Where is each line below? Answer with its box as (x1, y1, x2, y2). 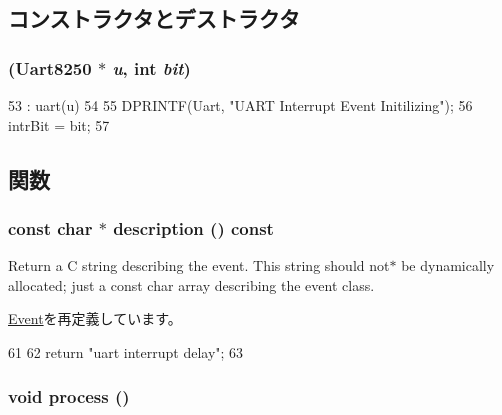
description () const (113, 215, 274, 240)
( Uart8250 (8, 55, 92, 80)
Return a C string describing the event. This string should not (8, 255, 390, 276)
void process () (8, 384, 130, 409)
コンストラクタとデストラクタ (8, 3, 300, 34)
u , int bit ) (112, 55, 191, 80)
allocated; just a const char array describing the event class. (8, 274, 375, 295)
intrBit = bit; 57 (8, 114, 110, 135)
